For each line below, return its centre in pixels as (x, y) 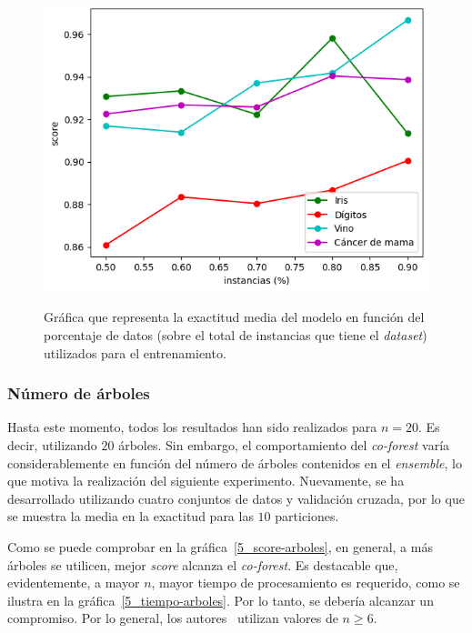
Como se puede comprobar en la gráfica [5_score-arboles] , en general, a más (220, 547)
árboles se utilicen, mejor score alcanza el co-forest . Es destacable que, (203, 564)
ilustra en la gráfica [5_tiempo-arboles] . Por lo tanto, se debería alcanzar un (221, 600)
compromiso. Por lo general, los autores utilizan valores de (173, 618)
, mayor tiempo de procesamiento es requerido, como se (306, 583)
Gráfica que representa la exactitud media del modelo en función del (234, 317)
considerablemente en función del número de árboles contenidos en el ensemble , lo (235, 462)
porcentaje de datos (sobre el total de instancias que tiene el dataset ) (236, 335)
